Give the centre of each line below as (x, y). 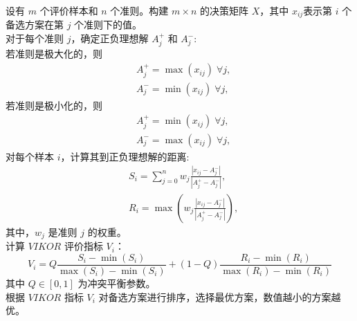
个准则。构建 (139, 10)
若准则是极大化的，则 (54, 54)
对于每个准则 (35, 38)
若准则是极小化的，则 (54, 105)
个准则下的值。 (108, 25)
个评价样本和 (69, 10)
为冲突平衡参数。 (117, 283)
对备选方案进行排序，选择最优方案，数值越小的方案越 (220, 296)
